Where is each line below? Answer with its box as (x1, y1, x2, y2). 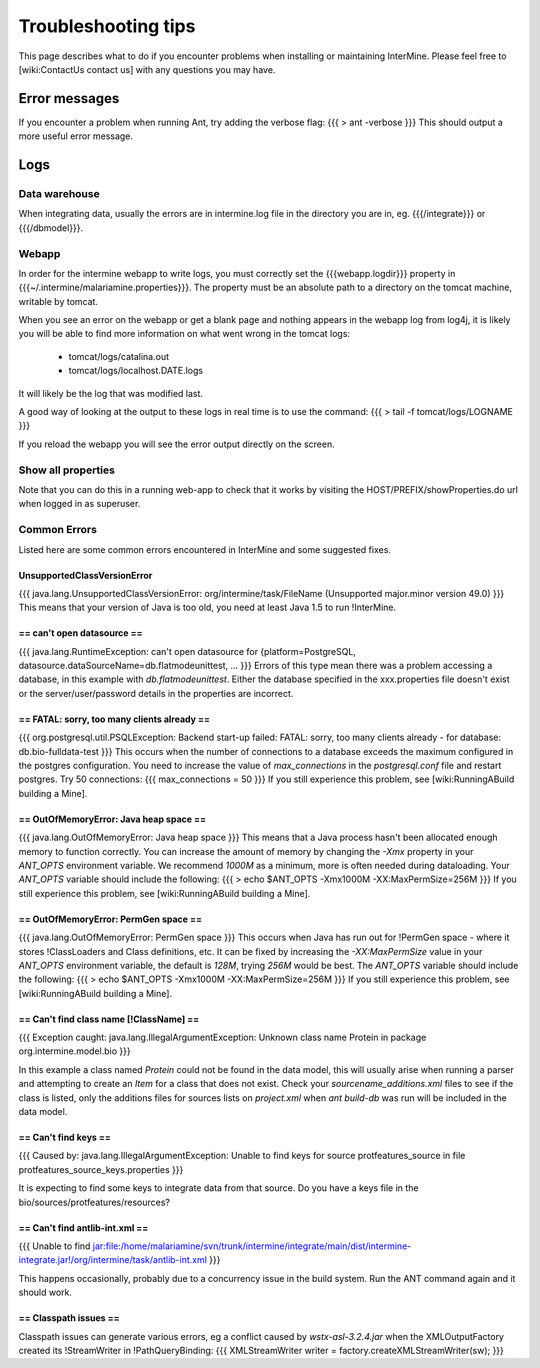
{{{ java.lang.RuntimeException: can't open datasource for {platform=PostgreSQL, (18, 645, 357, 657)
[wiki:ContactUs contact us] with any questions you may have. (18, 63, 276, 75)
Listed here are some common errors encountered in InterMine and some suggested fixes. (18, 543, 392, 555)
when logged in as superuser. (18, 498, 141, 510)
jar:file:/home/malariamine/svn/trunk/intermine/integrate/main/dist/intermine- (92, 1240, 412, 1252)
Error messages (18, 90, 120, 107)
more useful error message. (18, 130, 134, 142)
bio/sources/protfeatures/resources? (18, 1196, 170, 1208)
